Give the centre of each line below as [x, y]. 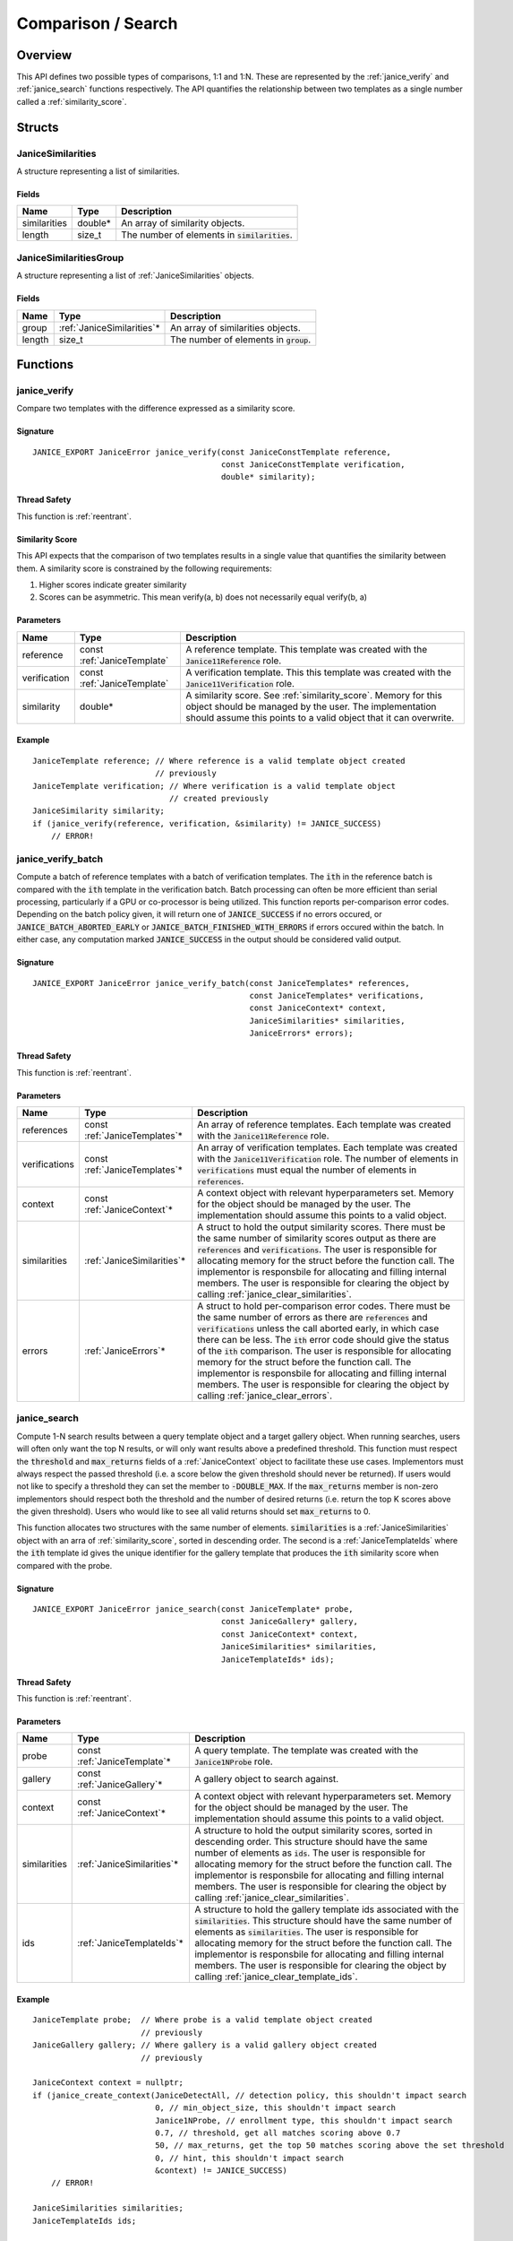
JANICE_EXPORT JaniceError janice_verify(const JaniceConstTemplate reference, [212, 452]
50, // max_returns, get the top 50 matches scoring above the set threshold [330, 2146]
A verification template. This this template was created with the [318, 672]
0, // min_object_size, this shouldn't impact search [276, 2108]
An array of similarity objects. [183, 223]
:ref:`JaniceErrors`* [124, 1351]
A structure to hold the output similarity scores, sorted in [313, 1830]
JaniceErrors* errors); [301, 1034]
